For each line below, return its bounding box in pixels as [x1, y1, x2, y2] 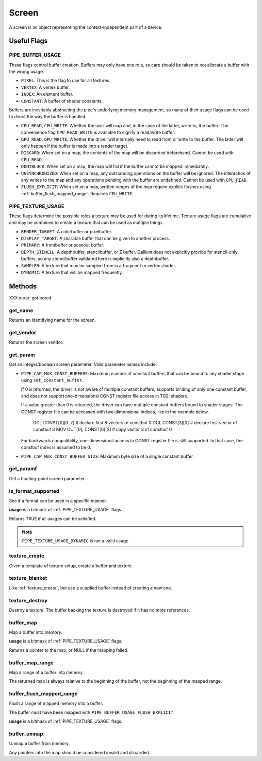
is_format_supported [9, 487, 60, 494]
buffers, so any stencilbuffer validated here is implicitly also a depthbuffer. [21, 256, 169, 262]
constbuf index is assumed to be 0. [21, 445, 92, 450]
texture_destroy [9, 597, 48, 604]
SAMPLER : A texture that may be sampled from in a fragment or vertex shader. [21, 262, 177, 268]
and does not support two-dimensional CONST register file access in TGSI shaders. [21, 393, 189, 398]
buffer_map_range [9, 659, 54, 666]
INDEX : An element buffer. [21, 91, 74, 97]
